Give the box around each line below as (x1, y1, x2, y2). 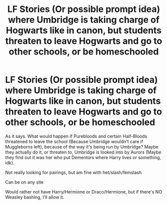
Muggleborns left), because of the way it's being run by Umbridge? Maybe (5, 143, 159, 149)
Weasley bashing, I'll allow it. (5, 194, 65, 200)
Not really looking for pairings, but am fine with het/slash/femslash (5, 169, 142, 175)
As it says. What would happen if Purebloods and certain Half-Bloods (5, 133, 148, 139)
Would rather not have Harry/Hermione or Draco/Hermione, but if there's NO (5, 188, 163, 194)
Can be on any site (5, 179, 44, 185)
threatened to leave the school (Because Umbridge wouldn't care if (5, 138, 144, 144)
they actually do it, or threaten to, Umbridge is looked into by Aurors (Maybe (5, 149, 162, 155)
